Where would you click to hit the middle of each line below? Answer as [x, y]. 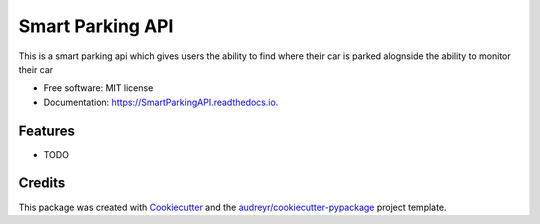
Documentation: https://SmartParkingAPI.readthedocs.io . [161, 102]
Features [46, 130]
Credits [42, 183]
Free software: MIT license [98, 88]
